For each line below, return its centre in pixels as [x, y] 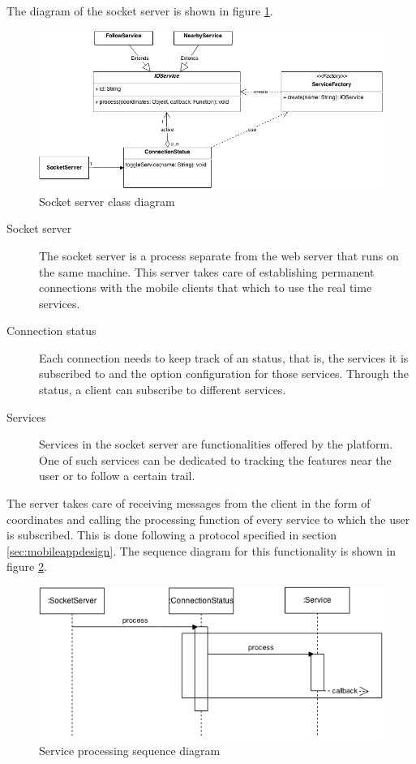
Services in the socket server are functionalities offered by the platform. [216, 444]
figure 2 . [27, 567]
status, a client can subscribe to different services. [163, 390]
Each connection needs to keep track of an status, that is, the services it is [224, 357]
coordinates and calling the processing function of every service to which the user [208, 519]
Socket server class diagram [107, 201]
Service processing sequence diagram [130, 751]
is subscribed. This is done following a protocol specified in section [172, 535]
